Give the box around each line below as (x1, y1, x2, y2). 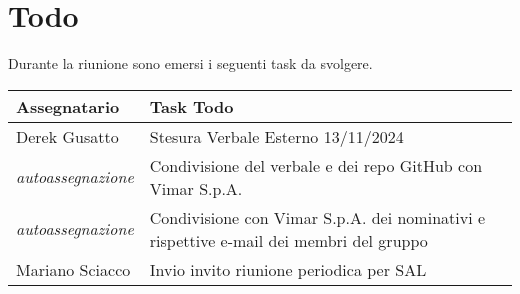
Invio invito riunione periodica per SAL (149, 257, 427, 281)
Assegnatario (16, 94, 120, 118)
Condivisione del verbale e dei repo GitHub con (149, 153, 483, 177)
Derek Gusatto (16, 124, 119, 148)
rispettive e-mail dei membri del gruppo (149, 228, 428, 252)
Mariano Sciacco (16, 257, 131, 281)
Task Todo (149, 94, 234, 118)
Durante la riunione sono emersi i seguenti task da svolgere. (8, 53, 373, 74)
